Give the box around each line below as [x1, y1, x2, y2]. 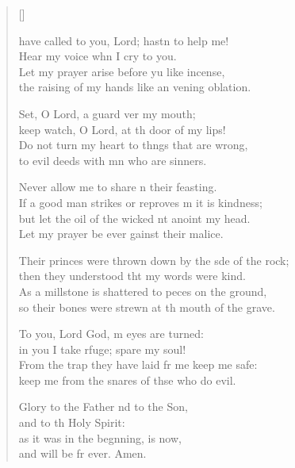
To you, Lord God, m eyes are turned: [18, 325, 204, 342]
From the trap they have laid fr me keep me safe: [18, 356, 258, 373]
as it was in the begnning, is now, [18, 429, 182, 446]
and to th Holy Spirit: [18, 414, 125, 431]
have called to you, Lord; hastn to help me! [18, 32, 229, 48]
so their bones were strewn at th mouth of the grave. [18, 298, 275, 315]
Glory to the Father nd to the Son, [18, 398, 188, 415]
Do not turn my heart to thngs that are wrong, [18, 136, 248, 153]
